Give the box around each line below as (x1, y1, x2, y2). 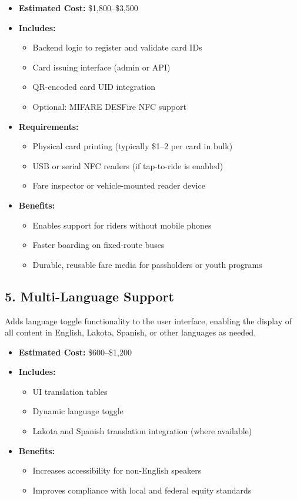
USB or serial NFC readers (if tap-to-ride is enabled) (32, 159, 223, 172)
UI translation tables (32, 385, 108, 397)
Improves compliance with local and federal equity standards (32, 484, 252, 496)
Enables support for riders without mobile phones (32, 219, 212, 231)
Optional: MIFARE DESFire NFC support (32, 100, 186, 112)
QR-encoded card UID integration (32, 80, 156, 93)
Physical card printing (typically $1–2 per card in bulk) (32, 140, 233, 152)
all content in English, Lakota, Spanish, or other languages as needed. (5, 326, 256, 338)
